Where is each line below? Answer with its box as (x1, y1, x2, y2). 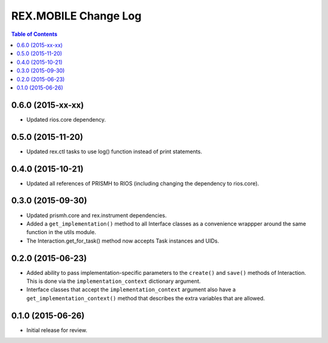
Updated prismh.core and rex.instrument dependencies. (26, 212, 167, 219)
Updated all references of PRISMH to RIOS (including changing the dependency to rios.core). (26, 179, 259, 187)
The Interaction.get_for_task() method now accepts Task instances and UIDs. (26, 237, 220, 244)
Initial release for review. (26, 326, 87, 334)
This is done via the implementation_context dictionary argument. (26, 277, 201, 285)
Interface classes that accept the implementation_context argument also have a (26, 286, 236, 293)
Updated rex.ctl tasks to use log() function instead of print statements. (26, 148, 203, 155)
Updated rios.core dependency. (26, 116, 106, 123)
